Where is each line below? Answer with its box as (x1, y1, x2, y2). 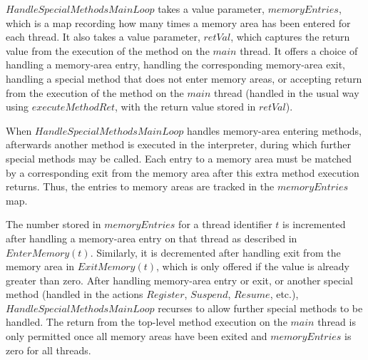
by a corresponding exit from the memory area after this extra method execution (6, 165, 359, 180)
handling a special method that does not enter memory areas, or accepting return (6, 71, 362, 86)
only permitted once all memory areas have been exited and (6, 329, 267, 344)
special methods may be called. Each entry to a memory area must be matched (6, 150, 352, 165)
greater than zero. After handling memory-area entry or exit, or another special (6, 272, 353, 287)
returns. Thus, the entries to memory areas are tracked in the (6, 179, 275, 194)
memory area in (6, 259, 75, 274)
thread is (317, 314, 356, 329)
